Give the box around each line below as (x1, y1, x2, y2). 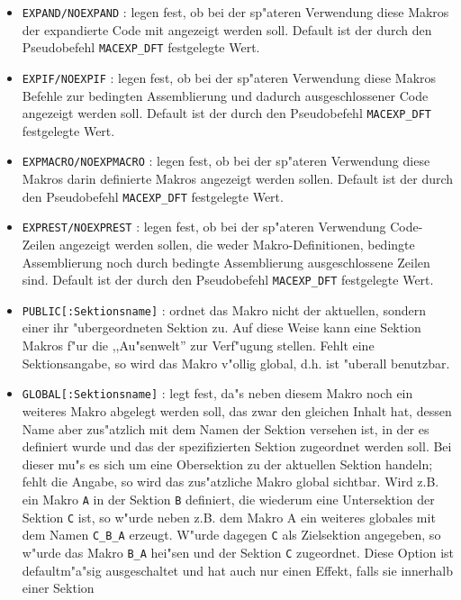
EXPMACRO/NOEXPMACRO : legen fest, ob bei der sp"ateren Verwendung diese (22, 151, 430, 170)
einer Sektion (22, 578, 95, 597)
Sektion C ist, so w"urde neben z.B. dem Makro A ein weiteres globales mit (22, 507, 436, 526)
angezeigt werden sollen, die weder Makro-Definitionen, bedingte (59, 234, 415, 253)
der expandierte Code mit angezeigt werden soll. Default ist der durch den (22, 20, 432, 39)
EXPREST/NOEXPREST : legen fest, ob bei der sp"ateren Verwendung (22, 217, 386, 236)
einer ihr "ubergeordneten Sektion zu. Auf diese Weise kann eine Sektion (22, 318, 421, 337)
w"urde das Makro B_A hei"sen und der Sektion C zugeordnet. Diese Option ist (22, 542, 455, 561)
